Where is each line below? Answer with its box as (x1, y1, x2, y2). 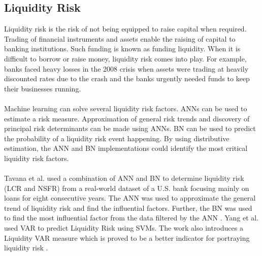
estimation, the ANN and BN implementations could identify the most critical (4, 143, 248, 153)
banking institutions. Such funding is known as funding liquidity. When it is (4, 43, 241, 54)
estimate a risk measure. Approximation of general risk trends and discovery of (4, 113, 250, 123)
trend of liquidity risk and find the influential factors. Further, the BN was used (4, 202, 252, 213)
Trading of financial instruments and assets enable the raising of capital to (4, 33, 236, 44)
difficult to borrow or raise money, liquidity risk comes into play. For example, (4, 53, 247, 63)
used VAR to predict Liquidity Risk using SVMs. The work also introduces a (4, 222, 243, 233)
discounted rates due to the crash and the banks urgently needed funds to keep (4, 73, 250, 84)
